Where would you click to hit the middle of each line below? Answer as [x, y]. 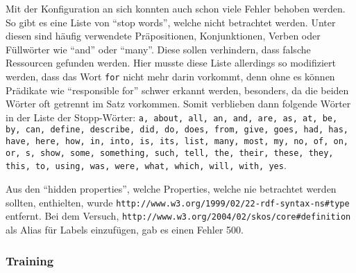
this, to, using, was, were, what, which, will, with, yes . [146, 165]
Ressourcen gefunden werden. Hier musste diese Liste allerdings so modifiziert [171, 63]
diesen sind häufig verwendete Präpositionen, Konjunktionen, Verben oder [163, 36]
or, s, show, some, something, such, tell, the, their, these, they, [170, 153]
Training [30, 260]
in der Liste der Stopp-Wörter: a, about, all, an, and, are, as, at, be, [172, 117]
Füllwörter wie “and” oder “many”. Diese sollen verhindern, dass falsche [158, 49]
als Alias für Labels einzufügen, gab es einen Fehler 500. [125, 229]
